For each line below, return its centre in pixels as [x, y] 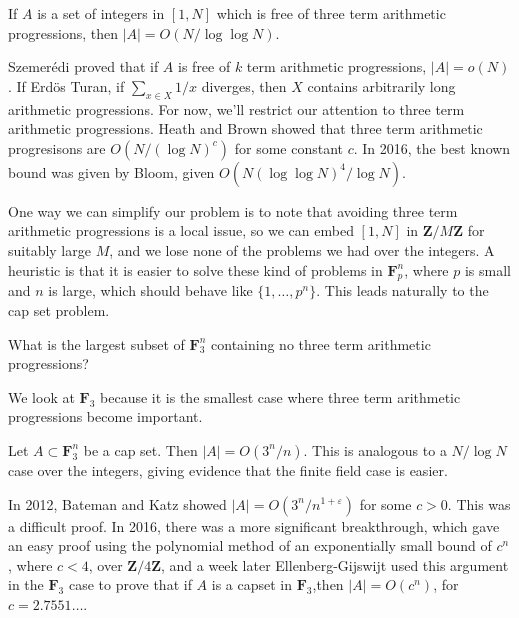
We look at [41, 396]
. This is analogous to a [375, 449]
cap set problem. [59, 309]
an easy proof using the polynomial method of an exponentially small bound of [250, 545]
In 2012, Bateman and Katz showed [117, 503]
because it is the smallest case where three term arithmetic [280, 396]
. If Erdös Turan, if [66, 85]
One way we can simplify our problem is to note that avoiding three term [233, 210]
